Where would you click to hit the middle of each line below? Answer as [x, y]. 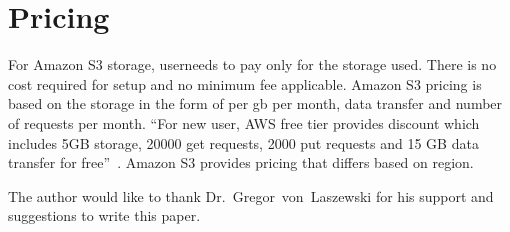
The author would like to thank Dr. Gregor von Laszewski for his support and [251, 195]
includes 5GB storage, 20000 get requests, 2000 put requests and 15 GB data [243, 142]
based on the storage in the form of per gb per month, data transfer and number [255, 103]
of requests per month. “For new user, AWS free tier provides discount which [244, 122]
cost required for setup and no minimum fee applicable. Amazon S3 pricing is [245, 83]
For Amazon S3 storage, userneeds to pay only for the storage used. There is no [252, 64]
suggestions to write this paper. [104, 215]
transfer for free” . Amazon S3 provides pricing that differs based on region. [241, 162]
